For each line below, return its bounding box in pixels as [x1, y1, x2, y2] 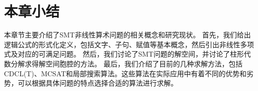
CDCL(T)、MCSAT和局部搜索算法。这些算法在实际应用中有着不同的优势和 [4, 68, 247, 78]
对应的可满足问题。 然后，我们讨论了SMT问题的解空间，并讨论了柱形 [17, 49, 244, 59]
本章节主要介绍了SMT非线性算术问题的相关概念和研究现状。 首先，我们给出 [4, 30, 251, 40]
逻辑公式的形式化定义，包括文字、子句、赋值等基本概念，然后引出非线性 [4, 39, 240, 49]
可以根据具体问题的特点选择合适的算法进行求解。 [17, 78, 178, 88]
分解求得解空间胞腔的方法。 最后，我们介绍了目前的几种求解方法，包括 [10, 58, 243, 68]
